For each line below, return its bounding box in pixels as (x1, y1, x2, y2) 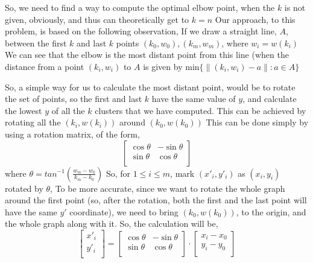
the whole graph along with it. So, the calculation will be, (5, 217, 218, 230)
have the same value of (151, 92, 236, 105)
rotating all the (5, 116, 61, 128)
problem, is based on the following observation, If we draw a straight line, (5, 25, 277, 37)
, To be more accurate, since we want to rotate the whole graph (50, 182, 285, 194)
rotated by (5, 182, 43, 194)
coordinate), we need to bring (69, 205, 179, 218)
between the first (5, 36, 67, 49)
